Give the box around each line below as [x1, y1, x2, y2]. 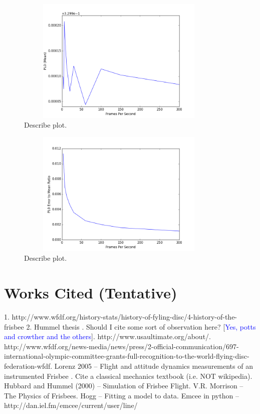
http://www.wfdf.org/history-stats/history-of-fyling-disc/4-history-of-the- [12, 312, 237, 322]
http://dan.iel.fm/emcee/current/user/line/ [4, 400, 138, 410]
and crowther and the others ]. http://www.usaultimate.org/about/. [4, 331, 211, 342]
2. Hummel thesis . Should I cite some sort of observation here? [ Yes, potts [26, 321, 256, 332]
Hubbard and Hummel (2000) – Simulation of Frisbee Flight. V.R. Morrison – [4, 380, 243, 391]
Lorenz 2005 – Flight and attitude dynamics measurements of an [54, 361, 253, 371]
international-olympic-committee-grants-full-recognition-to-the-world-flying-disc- [4, 351, 249, 361]
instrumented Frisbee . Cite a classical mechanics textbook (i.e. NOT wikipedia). [4, 370, 252, 381]
